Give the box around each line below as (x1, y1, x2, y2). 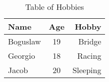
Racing (77, 50, 102, 61)
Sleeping (72, 64, 102, 76)
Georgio (8, 50, 35, 61)
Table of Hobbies (25, 1, 84, 12)
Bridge (78, 36, 102, 47)
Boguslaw (8, 36, 41, 47)
